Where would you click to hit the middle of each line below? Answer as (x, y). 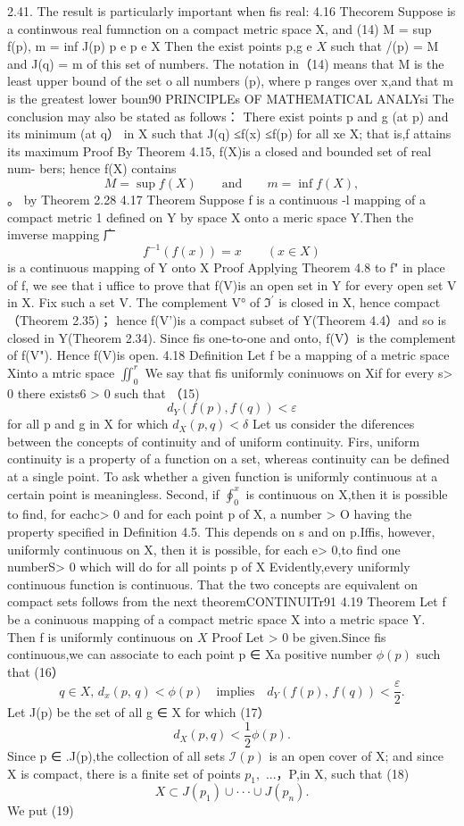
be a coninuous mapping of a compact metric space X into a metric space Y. (216, 618)
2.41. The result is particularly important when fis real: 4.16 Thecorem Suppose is (232, 11)
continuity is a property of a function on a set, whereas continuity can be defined (228, 459)
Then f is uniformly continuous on (100, 636)
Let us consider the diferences (333, 424)
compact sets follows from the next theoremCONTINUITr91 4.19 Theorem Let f (227, 601)
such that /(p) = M (385, 46)
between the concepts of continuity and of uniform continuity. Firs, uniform (214, 441)
